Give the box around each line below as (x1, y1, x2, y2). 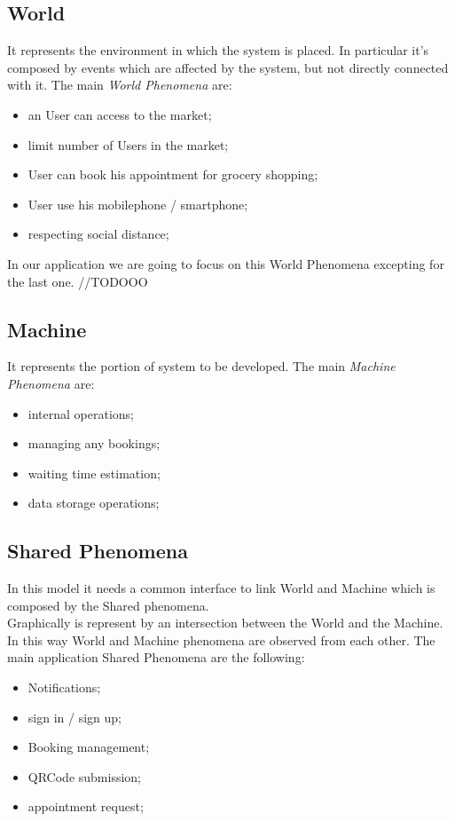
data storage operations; (27, 493, 160, 512)
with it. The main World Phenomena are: (7, 75, 232, 94)
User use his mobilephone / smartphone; (27, 194, 248, 213)
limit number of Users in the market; (27, 135, 229, 154)
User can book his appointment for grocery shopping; (27, 165, 318, 184)
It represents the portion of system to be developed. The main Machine (7, 357, 396, 375)
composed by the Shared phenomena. (7, 596, 209, 614)
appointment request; (27, 797, 144, 816)
